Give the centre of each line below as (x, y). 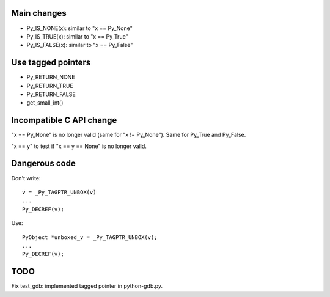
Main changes (39, 13)
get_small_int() (45, 103)
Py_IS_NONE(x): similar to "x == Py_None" (79, 28)
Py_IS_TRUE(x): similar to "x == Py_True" (77, 36)
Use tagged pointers (51, 63)
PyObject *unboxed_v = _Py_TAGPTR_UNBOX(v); (90, 237)
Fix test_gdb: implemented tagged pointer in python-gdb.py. (87, 286)
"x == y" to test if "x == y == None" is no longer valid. (79, 146)
